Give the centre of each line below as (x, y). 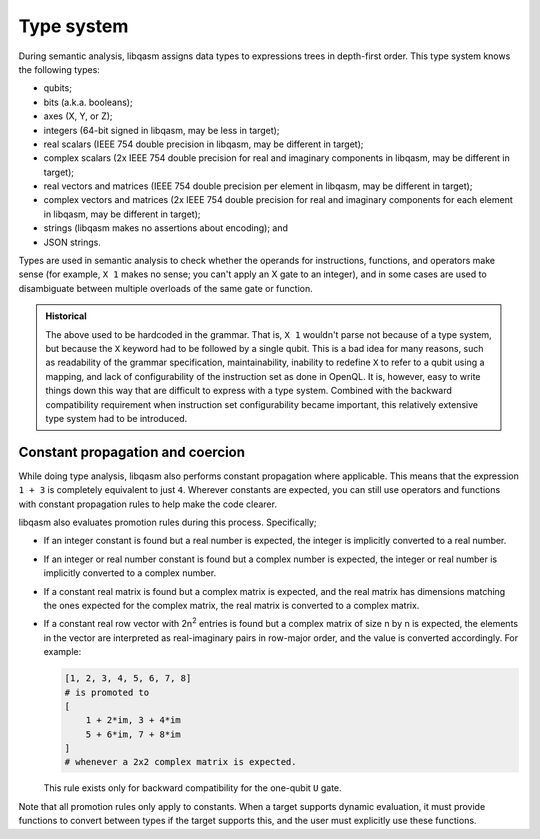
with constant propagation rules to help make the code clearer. (147, 504)
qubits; (57, 88)
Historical (66, 316)
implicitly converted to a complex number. (130, 573)
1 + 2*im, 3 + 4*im (133, 720)
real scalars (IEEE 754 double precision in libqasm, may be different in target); (203, 144)
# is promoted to (107, 692)
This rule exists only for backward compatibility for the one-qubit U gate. (192, 788)
